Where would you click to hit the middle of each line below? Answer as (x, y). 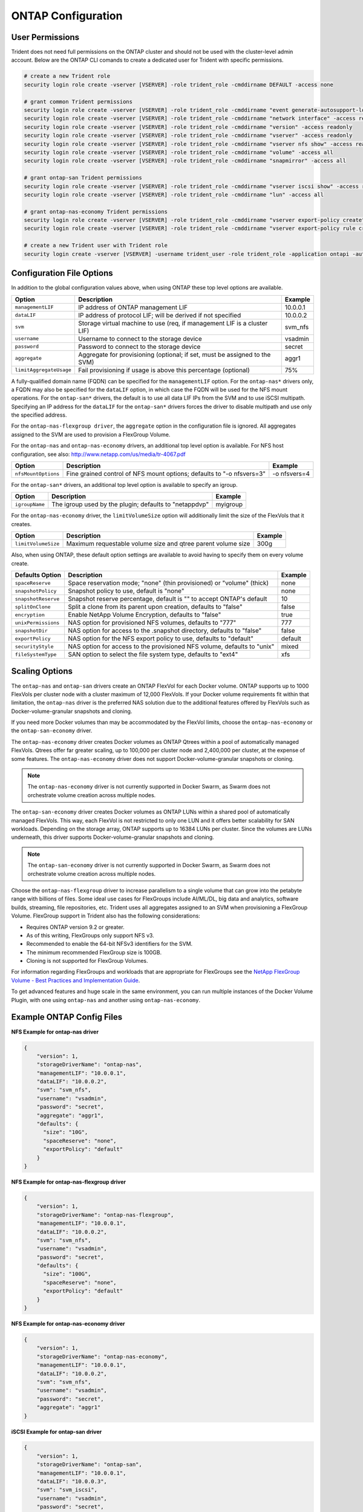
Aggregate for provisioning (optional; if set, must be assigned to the (174, 354)
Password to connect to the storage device (139, 347)
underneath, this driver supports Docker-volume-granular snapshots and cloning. (113, 837)
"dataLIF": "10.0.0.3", (72, 1481)
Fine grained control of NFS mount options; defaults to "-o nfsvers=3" (166, 474)
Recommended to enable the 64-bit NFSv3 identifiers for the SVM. (110, 944)
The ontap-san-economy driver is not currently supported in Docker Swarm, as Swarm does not (149, 865)
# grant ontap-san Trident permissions (83, 178)
